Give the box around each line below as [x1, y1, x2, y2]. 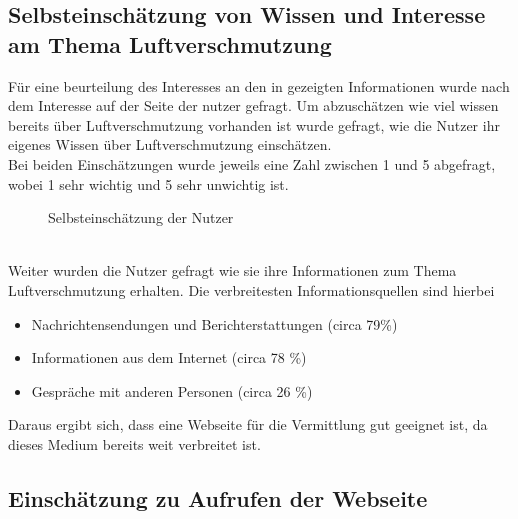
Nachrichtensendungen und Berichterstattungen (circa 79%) [31, 313, 398, 334]
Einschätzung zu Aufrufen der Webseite [8, 482, 428, 513]
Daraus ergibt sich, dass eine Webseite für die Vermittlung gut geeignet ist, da [8, 414, 488, 435]
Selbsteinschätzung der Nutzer [48, 207, 234, 228]
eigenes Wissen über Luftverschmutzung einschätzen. [8, 134, 332, 155]
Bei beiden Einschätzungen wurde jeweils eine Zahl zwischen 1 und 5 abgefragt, [8, 153, 496, 174]
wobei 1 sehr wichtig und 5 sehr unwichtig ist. [8, 173, 289, 194]
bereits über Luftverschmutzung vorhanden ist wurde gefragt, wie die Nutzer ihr [8, 114, 500, 135]
